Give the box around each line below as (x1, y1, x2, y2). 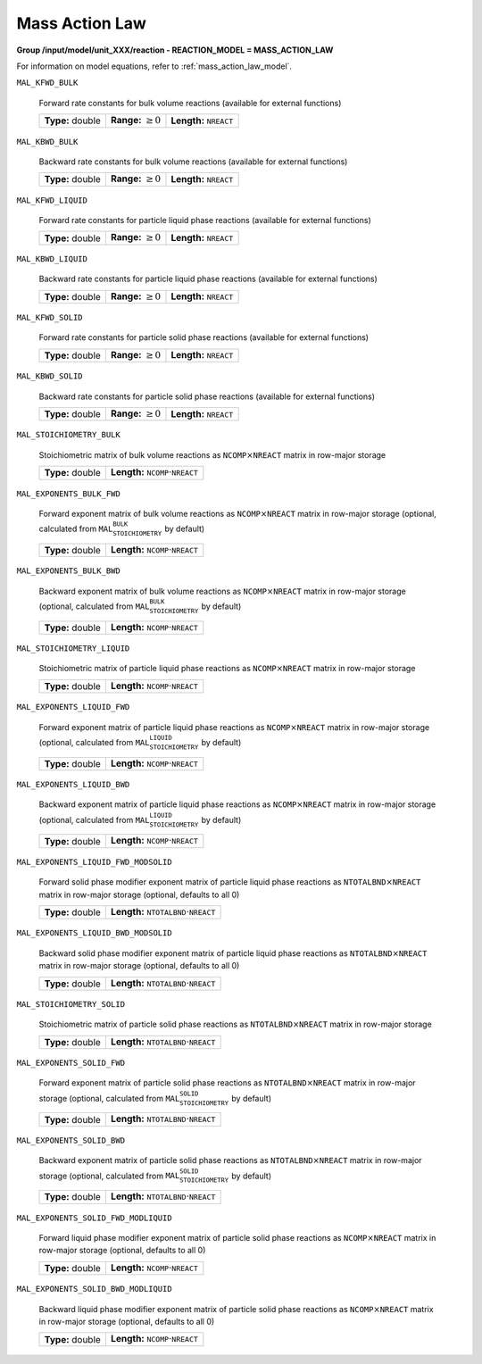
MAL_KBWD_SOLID (16, 371, 84, 381)
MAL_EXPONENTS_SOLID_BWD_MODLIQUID (16, 1284, 173, 1294)
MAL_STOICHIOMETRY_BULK (16, 429, 120, 440)
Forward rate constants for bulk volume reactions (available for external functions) (38, 97, 342, 108)
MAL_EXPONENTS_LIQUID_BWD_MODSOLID (16, 928, 173, 938)
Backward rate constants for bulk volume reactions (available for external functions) (38, 156, 348, 167)
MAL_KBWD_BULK (16, 137, 79, 146)
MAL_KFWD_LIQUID (16, 195, 88, 205)
